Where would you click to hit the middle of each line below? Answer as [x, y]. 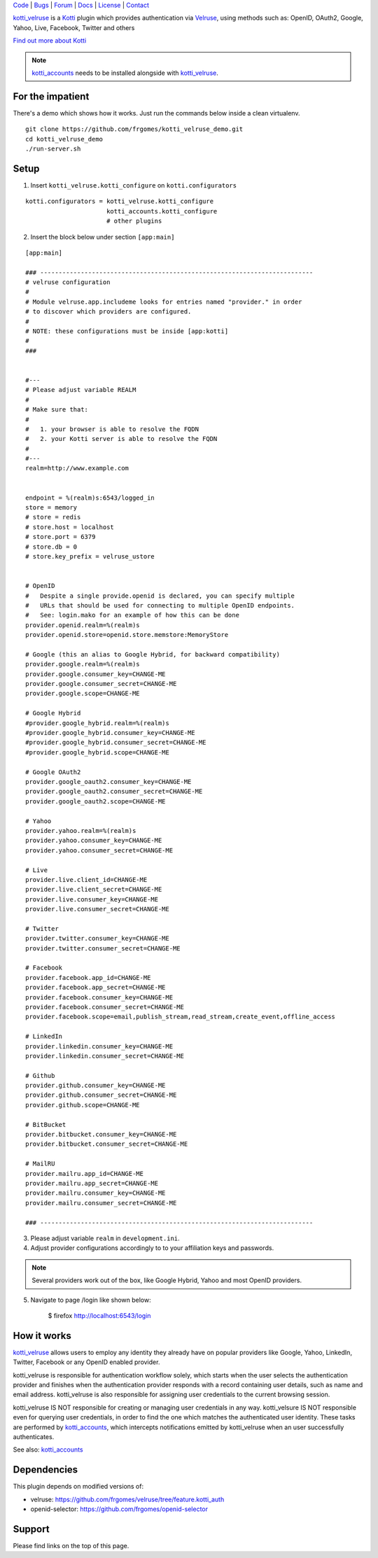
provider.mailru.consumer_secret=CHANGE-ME [101, 1203]
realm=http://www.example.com [77, 468]
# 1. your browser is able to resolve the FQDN [112, 429]
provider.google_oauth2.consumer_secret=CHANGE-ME [114, 792]
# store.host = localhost [70, 527]
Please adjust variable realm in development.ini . [105, 1238]
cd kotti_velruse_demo [64, 139]
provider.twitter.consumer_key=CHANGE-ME [97, 939]
